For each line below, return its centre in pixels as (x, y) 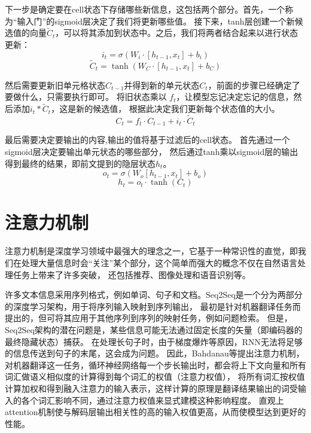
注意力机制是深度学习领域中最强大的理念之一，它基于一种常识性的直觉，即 (151, 251)
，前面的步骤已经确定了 (254, 85)
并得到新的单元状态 (162, 85)
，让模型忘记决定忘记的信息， (235, 97)
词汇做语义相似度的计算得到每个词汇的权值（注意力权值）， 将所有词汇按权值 (155, 376)
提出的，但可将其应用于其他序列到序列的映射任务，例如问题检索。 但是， (149, 318)
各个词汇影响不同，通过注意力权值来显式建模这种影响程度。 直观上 (153, 400)
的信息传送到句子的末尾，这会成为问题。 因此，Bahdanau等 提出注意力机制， (155, 353)
